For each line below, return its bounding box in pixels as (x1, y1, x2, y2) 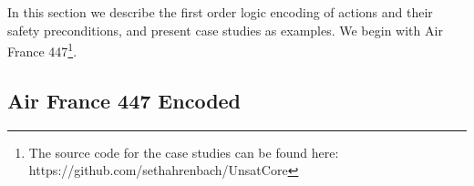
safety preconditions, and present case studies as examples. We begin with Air (7, 20, 443, 39)
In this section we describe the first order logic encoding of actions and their (7, 3, 433, 21)
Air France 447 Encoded (7, 86, 242, 114)
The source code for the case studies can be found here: (28, 142, 339, 161)
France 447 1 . (7, 39, 77, 60)
